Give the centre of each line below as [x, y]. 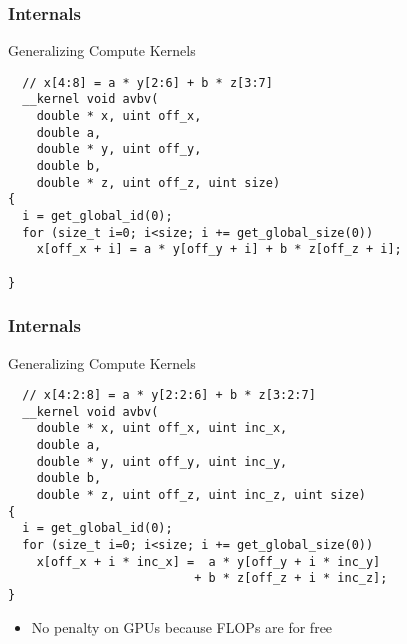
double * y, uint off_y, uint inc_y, [162, 461]
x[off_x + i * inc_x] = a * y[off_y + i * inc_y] [208, 561]
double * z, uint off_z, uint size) [158, 182]
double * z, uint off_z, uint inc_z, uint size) [201, 495]
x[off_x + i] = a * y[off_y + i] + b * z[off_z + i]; [219, 249]
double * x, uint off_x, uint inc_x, [162, 428]
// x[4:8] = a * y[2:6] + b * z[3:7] [147, 82]
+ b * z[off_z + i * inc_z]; [291, 578]
